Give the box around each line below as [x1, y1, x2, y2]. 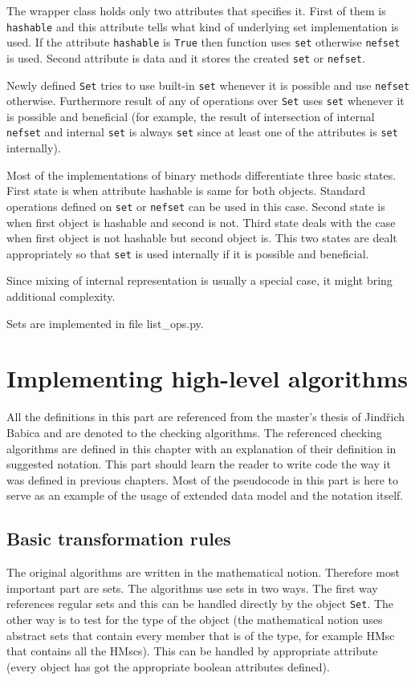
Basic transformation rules [6, 526, 231, 551]
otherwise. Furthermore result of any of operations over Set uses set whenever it [6, 92, 405, 109]
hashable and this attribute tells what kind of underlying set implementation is [6, 18, 399, 34]
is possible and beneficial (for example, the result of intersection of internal [6, 107, 375, 124]
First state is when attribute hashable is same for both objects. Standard [6, 182, 365, 199]
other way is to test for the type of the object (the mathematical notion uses [6, 610, 383, 627]
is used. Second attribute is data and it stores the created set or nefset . [6, 49, 365, 66]
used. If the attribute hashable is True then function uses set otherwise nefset [6, 34, 401, 51]
